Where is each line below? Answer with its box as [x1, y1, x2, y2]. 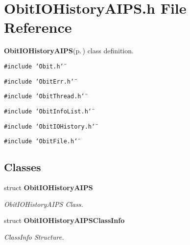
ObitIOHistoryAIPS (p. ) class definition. [4, 45, 134, 56]
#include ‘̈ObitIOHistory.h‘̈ [4, 123, 95, 130]
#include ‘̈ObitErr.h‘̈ [4, 78, 74, 85]
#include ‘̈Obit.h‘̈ [4, 63, 64, 70]
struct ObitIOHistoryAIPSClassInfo [4, 215, 125, 225]
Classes [4, 159, 41, 175]
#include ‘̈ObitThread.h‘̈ [4, 93, 85, 100]
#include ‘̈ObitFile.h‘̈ [4, 138, 78, 145]
